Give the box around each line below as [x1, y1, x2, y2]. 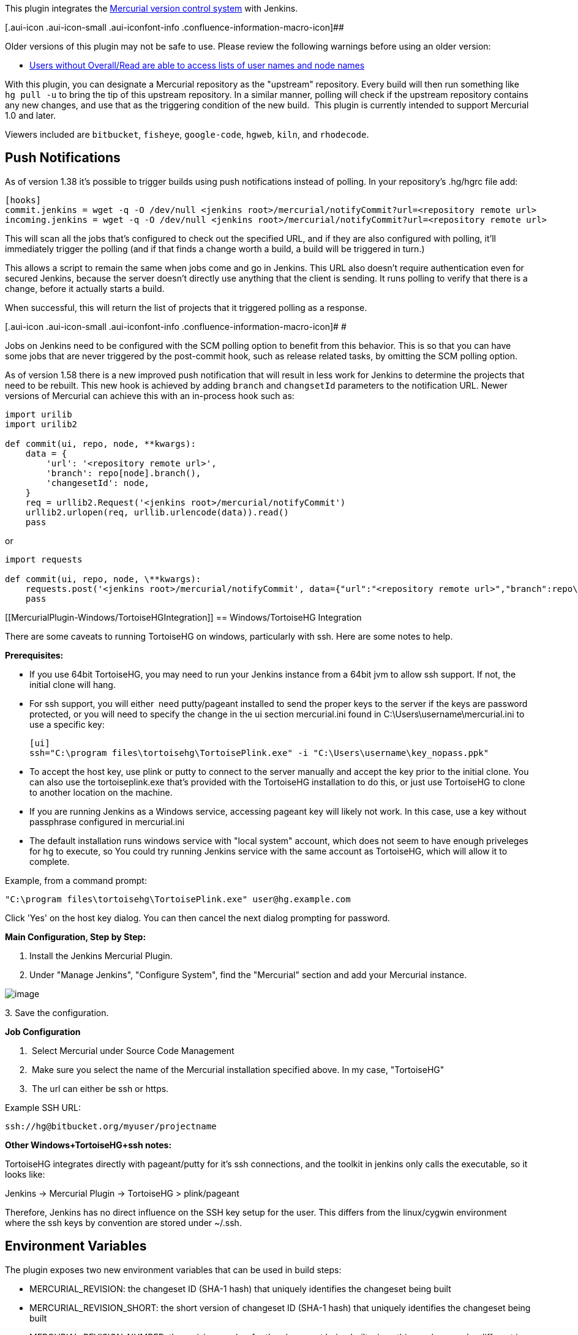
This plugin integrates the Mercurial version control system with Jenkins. [5, 3, 298, 13]
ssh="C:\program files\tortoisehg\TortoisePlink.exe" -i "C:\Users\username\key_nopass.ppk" [29, 747, 489, 758]
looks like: [5, 1169, 45, 1180]
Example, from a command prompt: [5, 875, 147, 886]
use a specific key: [29, 719, 105, 730]
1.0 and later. [5, 110, 56, 121]
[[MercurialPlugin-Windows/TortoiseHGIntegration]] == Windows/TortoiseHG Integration [5, 611, 362, 623]
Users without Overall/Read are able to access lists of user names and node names [29, 60, 365, 70]
